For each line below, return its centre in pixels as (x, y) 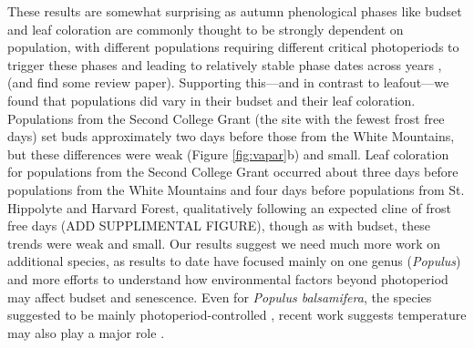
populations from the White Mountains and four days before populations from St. (236, 189)
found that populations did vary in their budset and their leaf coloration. (211, 100)
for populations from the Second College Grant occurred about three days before (233, 172)
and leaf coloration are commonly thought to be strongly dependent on (206, 29)
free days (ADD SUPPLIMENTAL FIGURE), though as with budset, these (219, 225)
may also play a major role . (86, 332)
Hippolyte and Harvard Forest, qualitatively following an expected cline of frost (230, 207)
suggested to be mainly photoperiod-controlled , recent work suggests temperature (237, 315)
